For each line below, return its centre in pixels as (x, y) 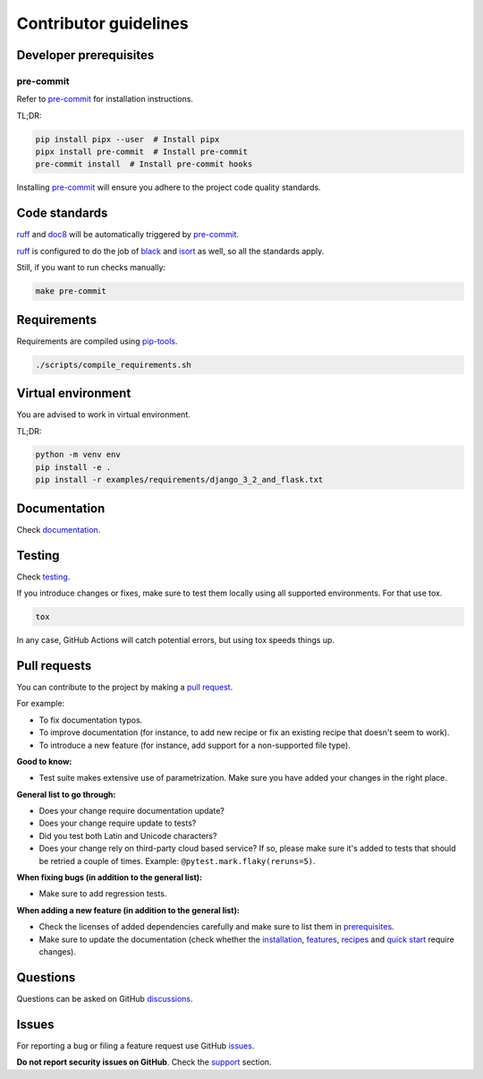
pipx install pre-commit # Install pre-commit (141, 152)
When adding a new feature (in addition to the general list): (128, 910)
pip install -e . (73, 467)
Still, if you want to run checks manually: (91, 268)
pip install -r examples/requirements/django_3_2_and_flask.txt (179, 480)
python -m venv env (78, 455)
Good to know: (44, 761)
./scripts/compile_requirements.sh (113, 364)
